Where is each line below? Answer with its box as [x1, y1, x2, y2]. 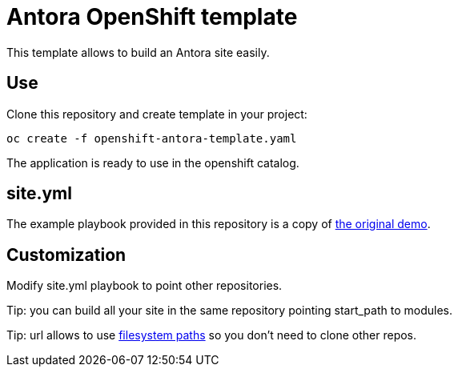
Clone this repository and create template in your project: [6, 106, 307, 121]
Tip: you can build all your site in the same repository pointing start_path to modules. [6, 303, 452, 318]
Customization [6, 244, 127, 265]
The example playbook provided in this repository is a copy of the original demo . [6, 217, 431, 231]
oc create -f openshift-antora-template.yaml [6, 131, 297, 145]
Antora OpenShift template [6, 3, 298, 30]
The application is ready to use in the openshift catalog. [6, 155, 299, 170]
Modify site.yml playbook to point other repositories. [6, 279, 283, 293]
